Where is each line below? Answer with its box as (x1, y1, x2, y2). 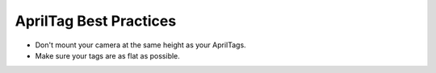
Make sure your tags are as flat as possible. (35, 51, 181, 60)
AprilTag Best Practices (15, 12, 177, 30)
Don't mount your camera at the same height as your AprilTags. (35, 40, 246, 50)
